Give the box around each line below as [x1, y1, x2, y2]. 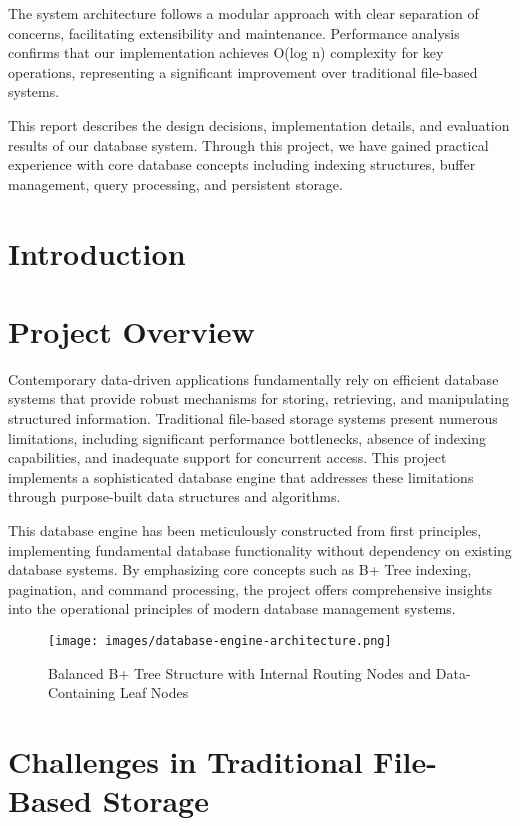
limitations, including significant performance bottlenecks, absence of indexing [8, 427, 486, 448]
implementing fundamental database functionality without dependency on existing [8, 539, 512, 560]
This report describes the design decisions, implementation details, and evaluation [8, 114, 510, 135]
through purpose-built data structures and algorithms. [8, 486, 341, 507]
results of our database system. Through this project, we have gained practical [8, 134, 489, 155]
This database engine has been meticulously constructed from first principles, [8, 520, 482, 540]
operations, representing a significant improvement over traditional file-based [8, 61, 478, 82]
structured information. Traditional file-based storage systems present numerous [8, 408, 498, 429]
